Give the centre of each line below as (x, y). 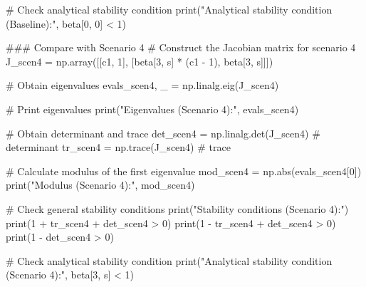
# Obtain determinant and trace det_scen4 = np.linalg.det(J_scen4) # (163, 133)
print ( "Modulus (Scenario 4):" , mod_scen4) (100, 185)
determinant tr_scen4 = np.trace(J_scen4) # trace (118, 147)
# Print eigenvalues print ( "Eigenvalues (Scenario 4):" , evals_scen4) (152, 109)
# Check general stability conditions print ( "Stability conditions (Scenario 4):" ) (177, 208)
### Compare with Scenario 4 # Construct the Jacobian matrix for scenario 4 (181, 47)
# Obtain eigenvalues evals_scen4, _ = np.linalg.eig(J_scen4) (142, 85)
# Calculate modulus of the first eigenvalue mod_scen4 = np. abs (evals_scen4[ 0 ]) (184, 171)
